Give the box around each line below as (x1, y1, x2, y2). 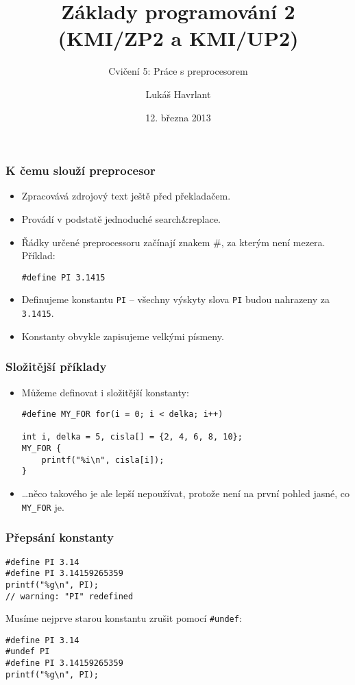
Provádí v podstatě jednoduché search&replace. (21, 211, 221, 226)
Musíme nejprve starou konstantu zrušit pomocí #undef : (5, 611, 242, 625)
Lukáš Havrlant (145, 86, 211, 101)
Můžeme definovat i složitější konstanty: (21, 385, 189, 399)
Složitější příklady (5, 358, 107, 375)
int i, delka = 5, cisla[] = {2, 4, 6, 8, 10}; (21, 432, 243, 442)
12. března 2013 (145, 110, 211, 124)
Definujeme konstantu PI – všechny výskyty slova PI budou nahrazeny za (21, 292, 330, 307)
